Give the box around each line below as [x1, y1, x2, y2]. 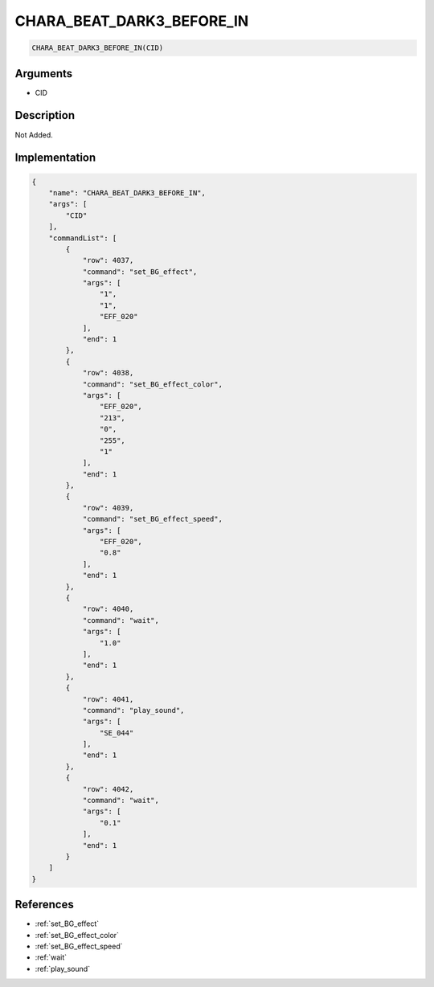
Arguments [14, 67, 73, 80]
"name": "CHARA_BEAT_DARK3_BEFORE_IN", [48, 188, 207, 197]
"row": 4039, [82, 503, 134, 512]
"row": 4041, [82, 694, 134, 703]
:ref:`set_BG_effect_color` [35, 930, 120, 940]
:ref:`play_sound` [35, 964, 91, 973]
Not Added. [14, 129, 54, 140]
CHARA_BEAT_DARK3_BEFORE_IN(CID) [31, 43, 164, 52]
